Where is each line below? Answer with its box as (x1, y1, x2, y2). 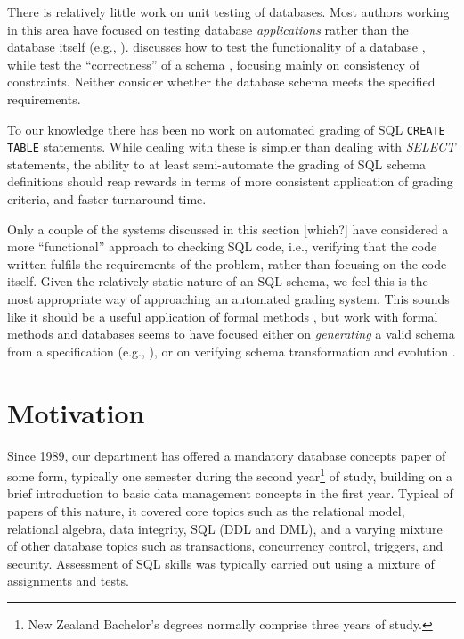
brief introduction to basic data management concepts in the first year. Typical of (7, 484, 453, 503)
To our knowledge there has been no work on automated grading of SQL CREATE (7, 119, 445, 138)
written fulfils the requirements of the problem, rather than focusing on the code (7, 254, 447, 273)
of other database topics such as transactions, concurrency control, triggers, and (7, 537, 444, 555)
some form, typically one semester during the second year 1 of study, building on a (7, 464, 452, 485)
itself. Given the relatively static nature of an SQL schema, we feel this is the (7, 272, 428, 291)
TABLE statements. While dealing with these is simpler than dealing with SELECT (7, 137, 456, 156)
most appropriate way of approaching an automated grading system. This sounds (7, 290, 450, 308)
